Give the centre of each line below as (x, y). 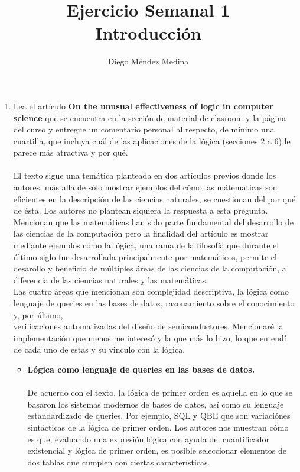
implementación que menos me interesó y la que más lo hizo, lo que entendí (150, 337)
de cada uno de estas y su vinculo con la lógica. (99, 349)
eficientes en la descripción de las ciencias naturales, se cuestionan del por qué (154, 198)
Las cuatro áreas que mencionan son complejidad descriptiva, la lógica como (151, 291)
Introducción (148, 33)
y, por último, (38, 314)
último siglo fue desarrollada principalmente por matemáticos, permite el (145, 256)
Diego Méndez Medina (148, 61)
